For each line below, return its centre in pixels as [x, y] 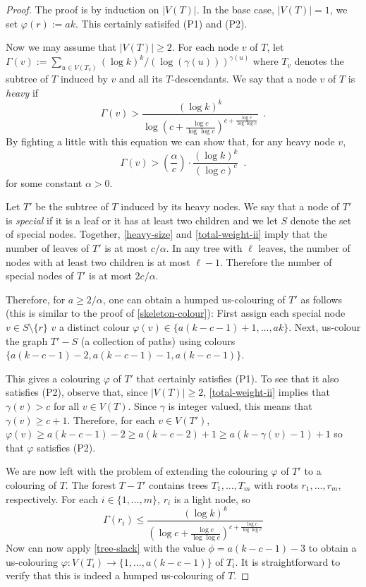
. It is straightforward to [288, 561]
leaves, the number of [304, 248]
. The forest [91, 484]
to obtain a [333, 548]
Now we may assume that [61, 47]
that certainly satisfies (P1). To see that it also [238, 378]
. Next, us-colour [325, 327]
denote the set [321, 220]
